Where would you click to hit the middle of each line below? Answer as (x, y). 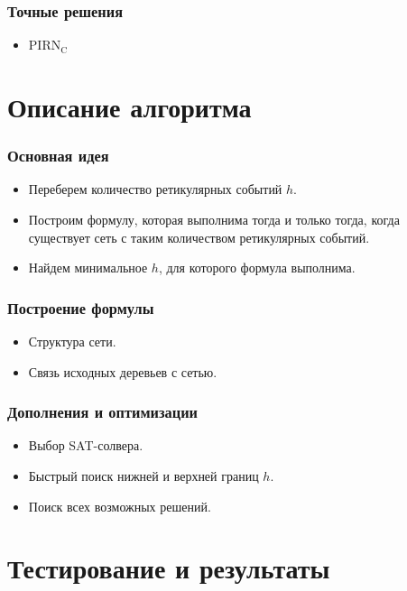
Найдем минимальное (88, 268)
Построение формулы (81, 307)
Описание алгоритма (129, 106)
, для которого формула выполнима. (257, 268)
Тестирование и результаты (169, 568)
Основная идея (58, 156)
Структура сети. (72, 341)
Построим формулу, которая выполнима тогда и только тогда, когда (214, 219)
